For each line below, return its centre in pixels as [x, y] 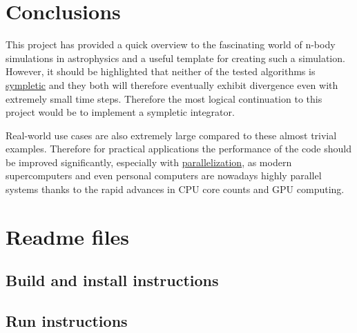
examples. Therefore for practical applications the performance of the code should [178, 149]
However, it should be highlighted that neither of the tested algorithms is [161, 71]
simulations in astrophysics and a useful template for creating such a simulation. [175, 58]
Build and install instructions [112, 280]
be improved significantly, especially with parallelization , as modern [149, 162]
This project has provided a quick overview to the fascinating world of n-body [171, 44]
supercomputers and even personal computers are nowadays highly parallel [164, 175]
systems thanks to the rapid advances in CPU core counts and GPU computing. [175, 189]
